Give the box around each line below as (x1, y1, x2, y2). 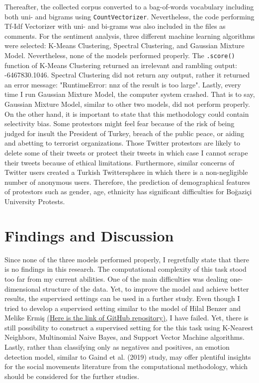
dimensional (4, 283, 41, 294)
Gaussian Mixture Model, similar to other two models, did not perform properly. (4, 99, 250, 109)
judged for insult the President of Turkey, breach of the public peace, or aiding (4, 128, 245, 138)
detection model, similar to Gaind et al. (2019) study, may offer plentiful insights (4, 351, 251, 362)
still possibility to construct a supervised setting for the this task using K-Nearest (4, 322, 254, 332)
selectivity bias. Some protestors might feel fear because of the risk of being (4, 118, 235, 129)
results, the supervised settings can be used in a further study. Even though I (4, 293, 240, 304)
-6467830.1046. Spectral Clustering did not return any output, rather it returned (4, 70, 250, 80)
